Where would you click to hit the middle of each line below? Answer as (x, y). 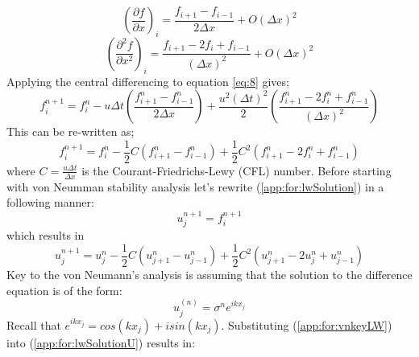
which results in (46, 235)
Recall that (34, 324)
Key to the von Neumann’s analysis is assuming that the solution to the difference (209, 275)
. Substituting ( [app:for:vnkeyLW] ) (307, 324)
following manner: (50, 202)
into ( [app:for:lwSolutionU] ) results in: (101, 342)
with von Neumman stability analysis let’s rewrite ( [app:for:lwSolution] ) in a (195, 186)
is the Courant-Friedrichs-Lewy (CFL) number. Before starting (236, 170)
